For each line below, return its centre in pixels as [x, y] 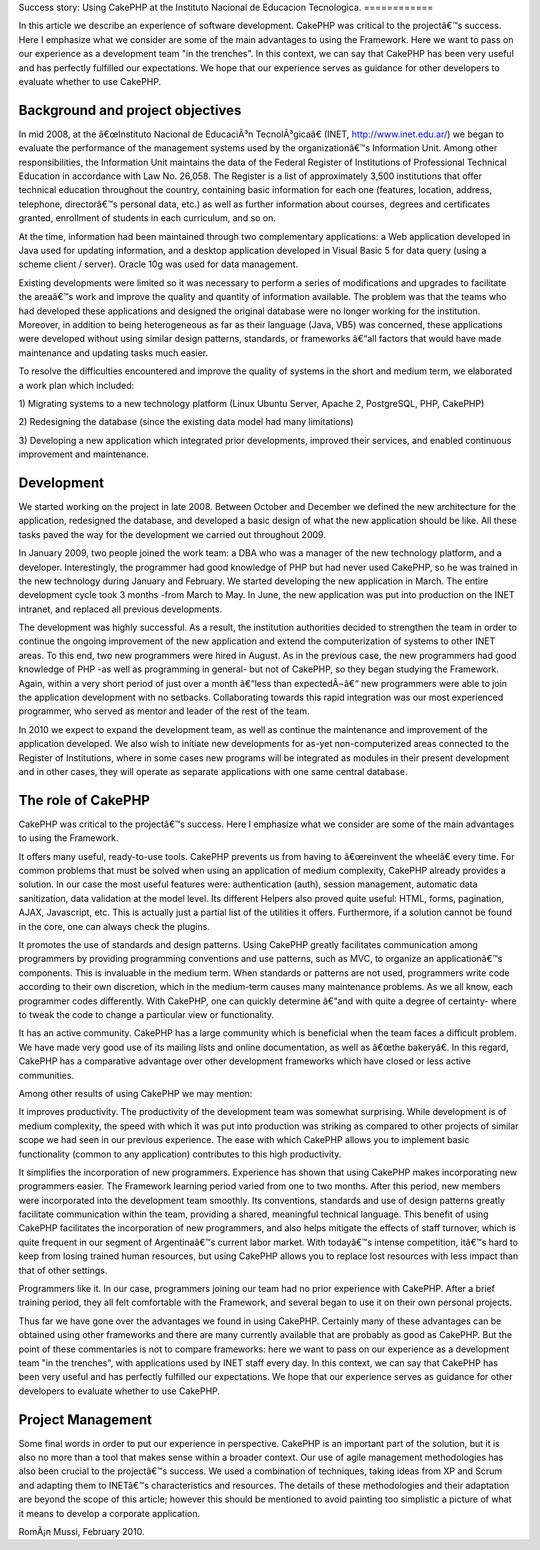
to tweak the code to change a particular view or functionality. [146, 1014]
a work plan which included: [76, 385]
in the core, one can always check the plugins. [114, 926]
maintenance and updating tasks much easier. [113, 352]
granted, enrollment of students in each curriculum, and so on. [147, 218]
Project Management [85, 1419]
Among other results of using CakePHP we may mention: [135, 1093]
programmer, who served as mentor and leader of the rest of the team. [164, 711]
